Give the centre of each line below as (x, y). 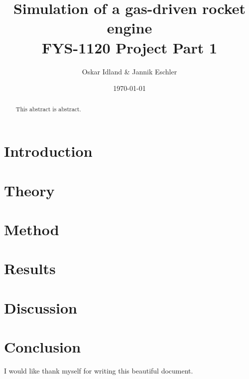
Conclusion (43, 347)
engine (129, 28)
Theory (29, 190)
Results (30, 268)
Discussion (41, 307)
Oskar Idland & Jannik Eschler (129, 71)
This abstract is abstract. (48, 109)
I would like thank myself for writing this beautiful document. (99, 370)
